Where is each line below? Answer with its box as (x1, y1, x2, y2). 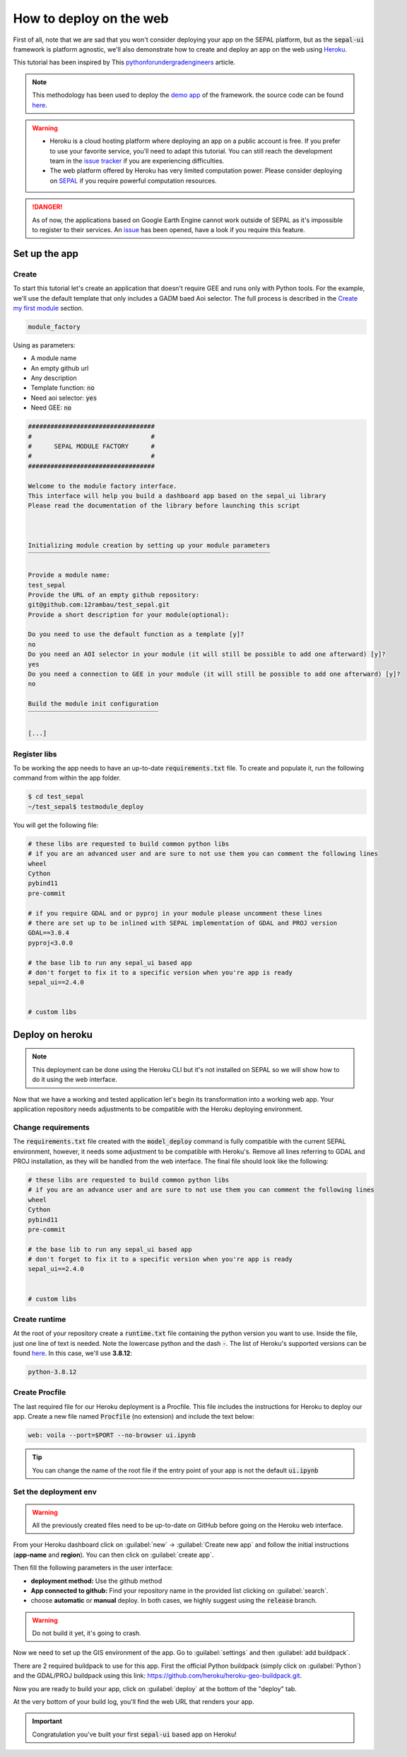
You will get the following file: (13, 821, 99, 829)
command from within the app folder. (13, 773, 122, 782)
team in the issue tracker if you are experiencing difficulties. (49, 156, 225, 166)
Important (32, 1717, 63, 1726)
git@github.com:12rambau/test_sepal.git (28, 601, 170, 609)
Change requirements (13, 1122, 90, 1132)
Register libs (13, 749, 57, 759)
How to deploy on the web (13, 11, 169, 26)
